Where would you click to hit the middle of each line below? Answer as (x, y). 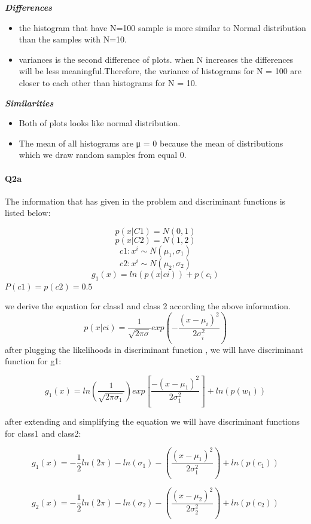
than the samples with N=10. (73, 39)
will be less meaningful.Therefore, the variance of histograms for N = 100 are (160, 71)
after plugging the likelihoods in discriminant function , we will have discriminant (154, 349)
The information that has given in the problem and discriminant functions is (145, 201)
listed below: (28, 213)
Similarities (29, 103)
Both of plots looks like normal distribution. (100, 123)
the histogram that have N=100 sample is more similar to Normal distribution (162, 27)
